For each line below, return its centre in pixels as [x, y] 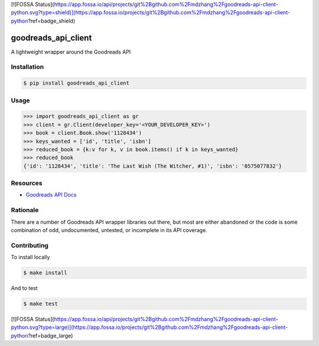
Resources [27, 183]
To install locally [30, 257]
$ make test [41, 304]
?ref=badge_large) [50, 335]
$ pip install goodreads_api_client [77, 83]
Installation [27, 67]
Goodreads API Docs [51, 195]
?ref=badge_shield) [51, 21]
